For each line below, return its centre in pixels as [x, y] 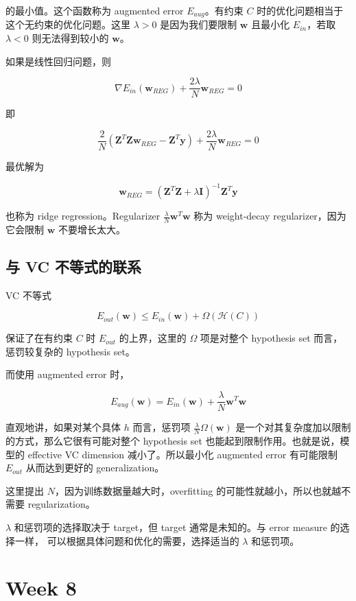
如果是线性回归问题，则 [58, 61]
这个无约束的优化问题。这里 [68, 24]
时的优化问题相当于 [300, 10]
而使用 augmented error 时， [68, 374]
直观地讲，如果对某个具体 [63, 427]
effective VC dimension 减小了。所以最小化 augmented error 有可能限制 [182, 454]
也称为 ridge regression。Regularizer [83, 216]
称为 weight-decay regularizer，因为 [270, 216]
